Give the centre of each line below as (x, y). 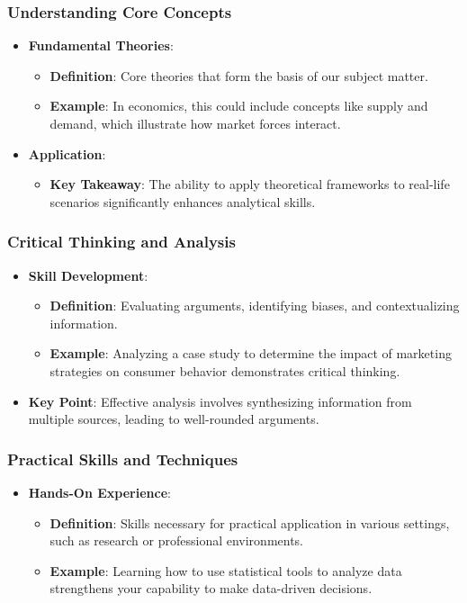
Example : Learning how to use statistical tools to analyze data (226, 570)
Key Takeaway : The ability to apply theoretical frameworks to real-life (250, 184)
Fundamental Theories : (101, 45)
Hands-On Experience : (99, 492)
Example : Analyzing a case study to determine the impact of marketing (251, 353)
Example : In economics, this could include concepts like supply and (239, 106)
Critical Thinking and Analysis (121, 242)
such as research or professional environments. (177, 540)
